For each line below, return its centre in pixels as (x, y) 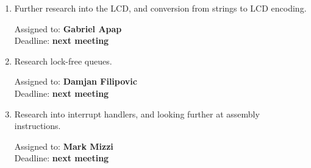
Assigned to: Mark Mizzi (64, 146)
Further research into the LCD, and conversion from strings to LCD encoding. (160, 8)
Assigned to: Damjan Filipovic (76, 81)
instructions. (38, 126)
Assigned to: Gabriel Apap (68, 28)
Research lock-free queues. (63, 61)
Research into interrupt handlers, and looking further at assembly (137, 114)
